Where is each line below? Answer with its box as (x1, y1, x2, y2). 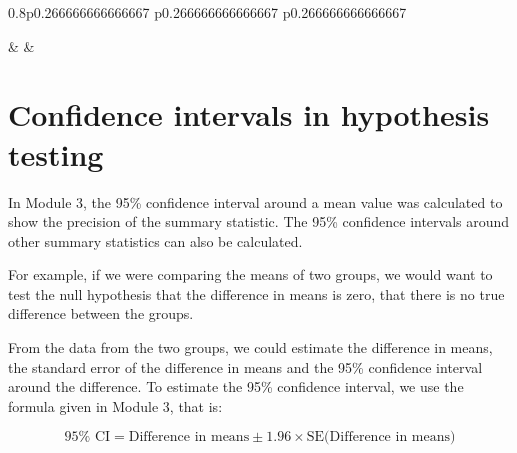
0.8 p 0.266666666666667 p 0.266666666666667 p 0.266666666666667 (8, 2, 407, 22)
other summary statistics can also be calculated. (8, 230, 303, 251)
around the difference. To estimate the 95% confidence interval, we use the (8, 376, 464, 397)
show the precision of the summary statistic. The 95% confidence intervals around (8, 211, 510, 232)
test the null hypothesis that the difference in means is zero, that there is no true (8, 283, 505, 304)
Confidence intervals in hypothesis (8, 94, 490, 135)
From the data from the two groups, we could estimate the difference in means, (8, 337, 493, 358)
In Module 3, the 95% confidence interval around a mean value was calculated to (8, 191, 503, 212)
